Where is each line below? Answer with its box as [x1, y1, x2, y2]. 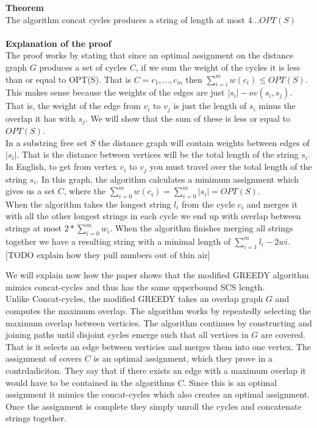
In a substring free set [5, 136, 88, 149]
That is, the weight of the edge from [5, 99, 141, 112]
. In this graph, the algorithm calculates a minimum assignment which [36, 172, 299, 185]
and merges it [246, 197, 298, 210]
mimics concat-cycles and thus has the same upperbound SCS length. [5, 280, 265, 293]
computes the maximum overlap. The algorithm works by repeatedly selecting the [5, 304, 311, 317]
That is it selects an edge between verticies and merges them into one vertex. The [5, 340, 311, 353]
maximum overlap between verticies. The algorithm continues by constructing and [5, 316, 312, 329]
